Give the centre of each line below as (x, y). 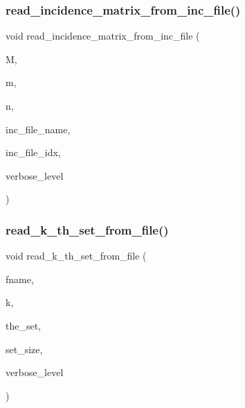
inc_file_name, (38, 129)
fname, (20, 279)
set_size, (24, 349)
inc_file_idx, (33, 152)
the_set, (24, 325)
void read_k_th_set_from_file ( (76, 256)
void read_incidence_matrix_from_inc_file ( (103, 36)
